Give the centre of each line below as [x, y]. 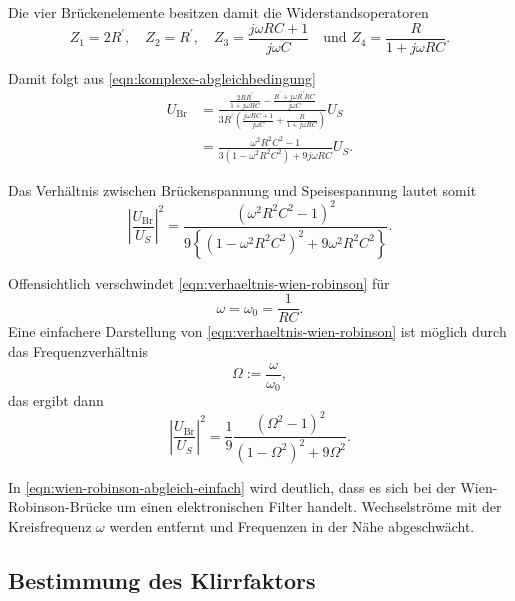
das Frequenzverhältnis [78, 350]
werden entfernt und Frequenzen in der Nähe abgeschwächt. [292, 525]
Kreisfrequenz [50, 525]
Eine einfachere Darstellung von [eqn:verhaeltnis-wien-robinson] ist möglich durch [257, 331]
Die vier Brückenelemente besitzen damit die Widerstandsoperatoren [218, 12]
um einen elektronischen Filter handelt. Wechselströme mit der [309, 506]
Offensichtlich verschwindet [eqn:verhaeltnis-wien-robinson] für [199, 282]
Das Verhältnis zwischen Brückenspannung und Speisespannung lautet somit [242, 189]
